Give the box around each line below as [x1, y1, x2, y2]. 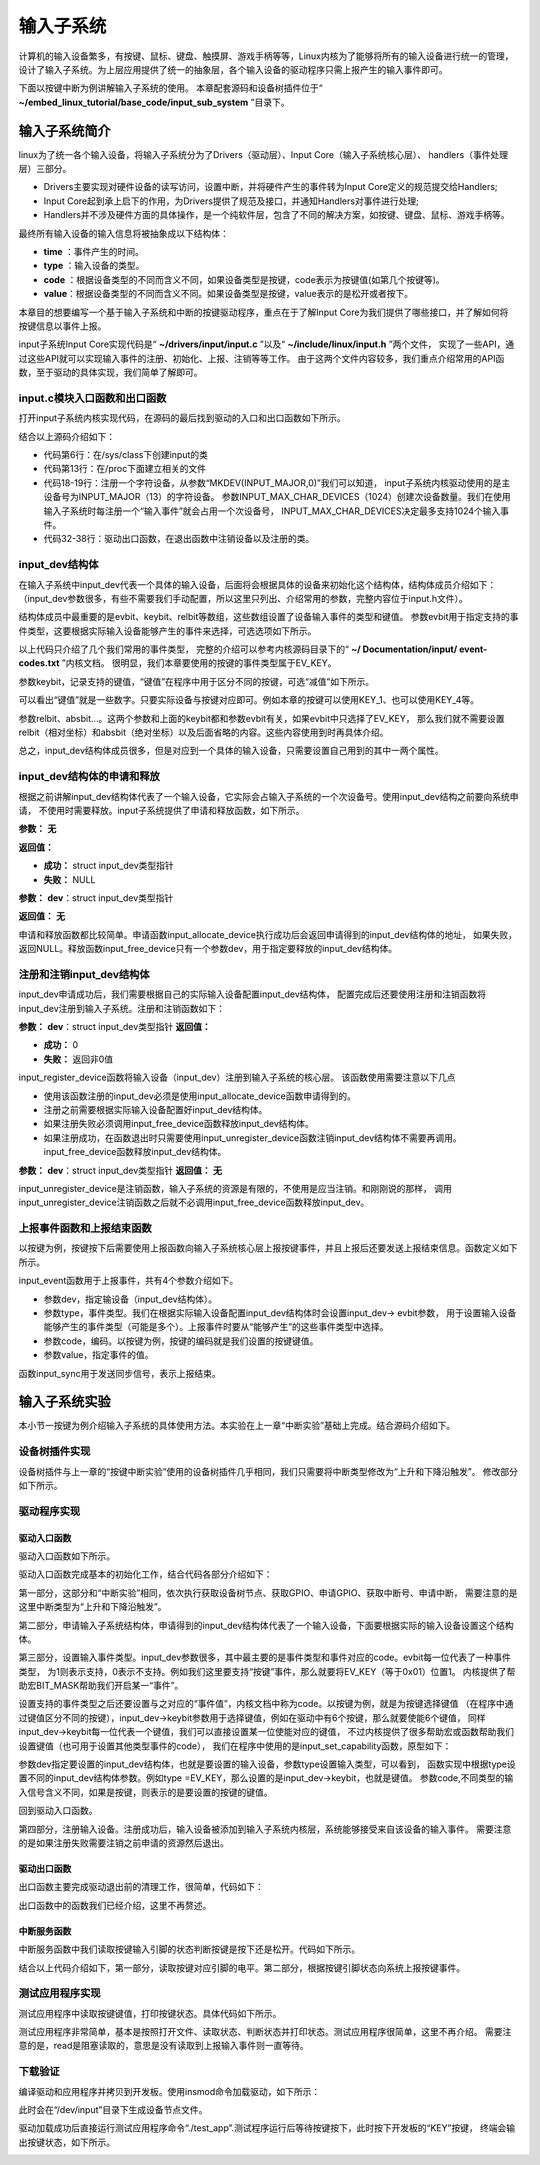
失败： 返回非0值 [43, 1053, 114, 1065]
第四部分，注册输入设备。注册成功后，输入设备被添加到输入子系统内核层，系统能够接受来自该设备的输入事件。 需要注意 [18, 1823, 512, 1835]
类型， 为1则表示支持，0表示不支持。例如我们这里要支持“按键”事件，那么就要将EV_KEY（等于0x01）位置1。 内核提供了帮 [18, 1665, 516, 1677]
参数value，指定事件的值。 [43, 1349, 154, 1361]
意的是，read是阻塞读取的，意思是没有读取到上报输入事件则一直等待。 [18, 2040, 309, 2052]
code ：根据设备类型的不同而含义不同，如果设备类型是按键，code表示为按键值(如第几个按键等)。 [43, 273, 445, 285]
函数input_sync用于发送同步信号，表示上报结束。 [18, 1367, 222, 1379]
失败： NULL [43, 873, 96, 885]
